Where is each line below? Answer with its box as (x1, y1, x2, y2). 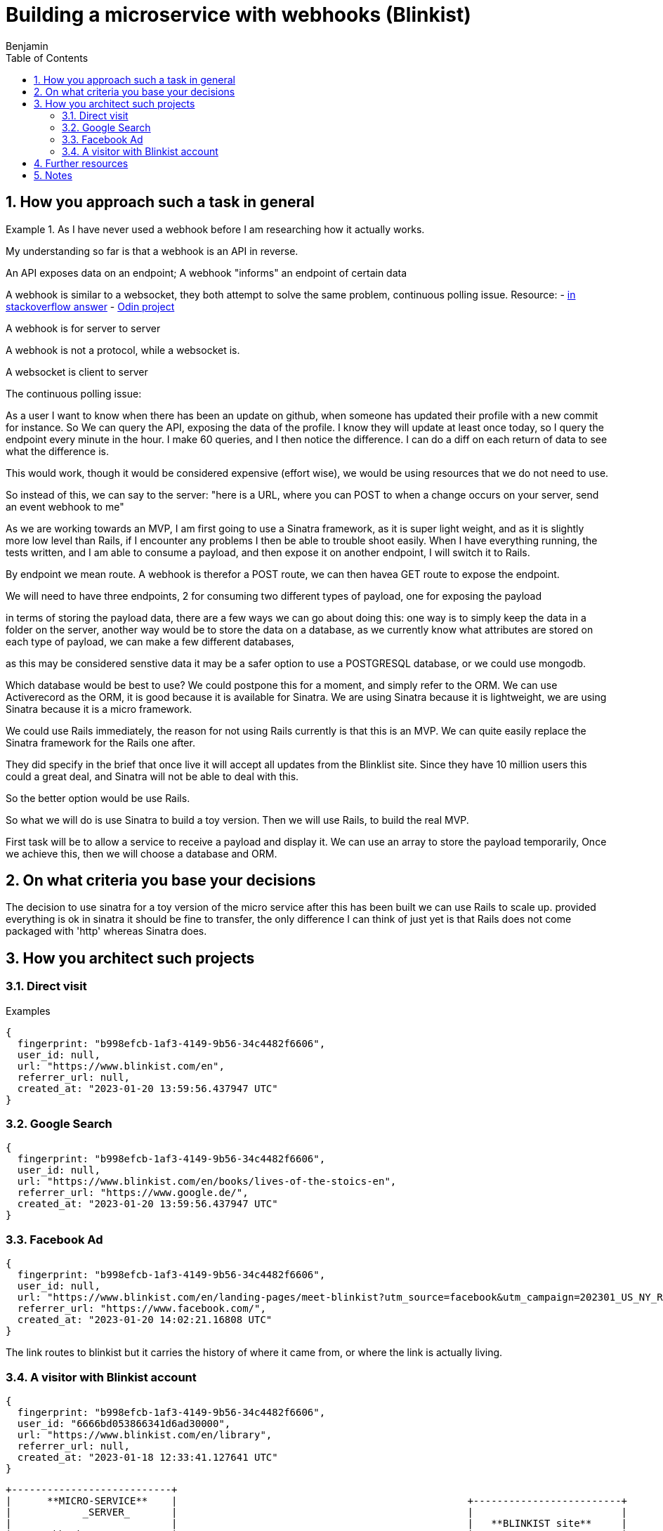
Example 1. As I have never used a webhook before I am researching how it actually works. (6, 223, 425, 235)
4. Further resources (34, 157, 129, 169)
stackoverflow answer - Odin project (6, 300, 175, 313)
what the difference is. (6, 445, 109, 457)
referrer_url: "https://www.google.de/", (17, 1187, 249, 1199)
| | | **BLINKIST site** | (6, 1517, 628, 1529)
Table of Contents (6, 51, 88, 64)
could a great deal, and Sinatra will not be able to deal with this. (6, 770, 299, 782)
